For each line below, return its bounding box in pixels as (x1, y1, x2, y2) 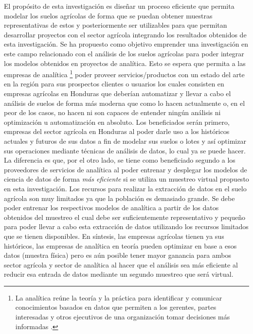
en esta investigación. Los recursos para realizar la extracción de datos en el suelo (4, 183, 247, 193)
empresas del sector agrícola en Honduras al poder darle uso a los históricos (4, 126, 230, 136)
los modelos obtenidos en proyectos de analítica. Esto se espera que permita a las (4, 58, 246, 68)
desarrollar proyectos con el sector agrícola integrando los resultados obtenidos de (4, 29, 247, 39)
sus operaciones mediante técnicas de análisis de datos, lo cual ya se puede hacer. (4, 145, 246, 155)
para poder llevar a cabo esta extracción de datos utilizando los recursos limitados (4, 221, 249, 232)
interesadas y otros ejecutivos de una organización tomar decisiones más (15, 312, 230, 322)
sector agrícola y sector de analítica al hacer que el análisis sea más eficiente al (4, 259, 238, 269)
